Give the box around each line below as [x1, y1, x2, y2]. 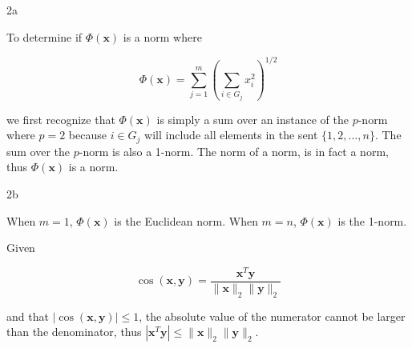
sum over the [6, 142, 71, 159]
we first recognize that [6, 110, 115, 127]
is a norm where [123, 28, 202, 45]
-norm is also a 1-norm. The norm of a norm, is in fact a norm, [79, 142, 389, 159]
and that [6, 307, 49, 324]
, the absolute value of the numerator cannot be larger [139, 307, 406, 324]
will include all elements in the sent [144, 126, 318, 143]
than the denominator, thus [6, 323, 142, 340]
